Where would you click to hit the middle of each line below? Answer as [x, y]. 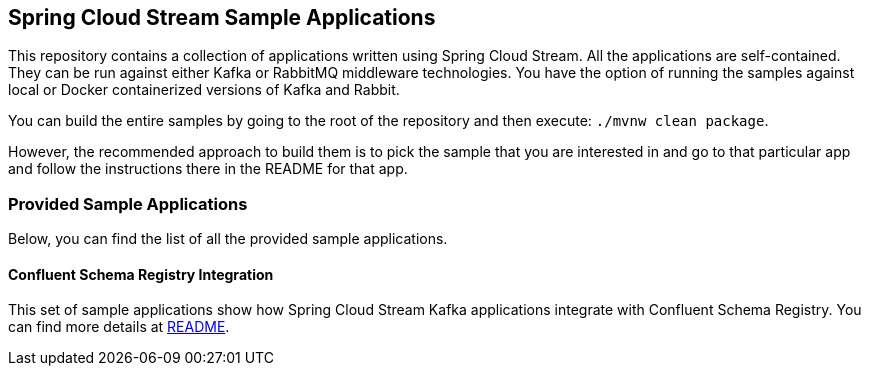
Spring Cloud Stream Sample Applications [222, 17]
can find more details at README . [119, 327]
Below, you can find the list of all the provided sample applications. [228, 239]
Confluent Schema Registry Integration [141, 274]
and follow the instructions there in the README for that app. [208, 169]
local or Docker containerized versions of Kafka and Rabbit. [204, 90]
